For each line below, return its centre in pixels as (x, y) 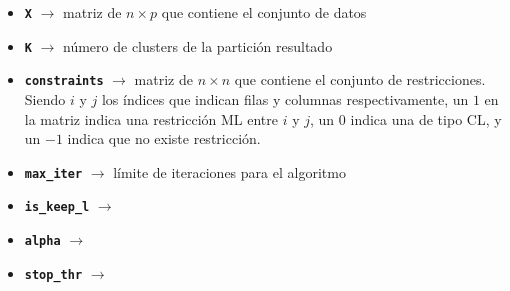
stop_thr (53, 274)
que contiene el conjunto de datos (264, 12)
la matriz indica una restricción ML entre (151, 118)
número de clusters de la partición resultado (198, 45)
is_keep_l (57, 207)
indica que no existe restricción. (164, 138)
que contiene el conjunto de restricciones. (360, 79)
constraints (64, 81)
